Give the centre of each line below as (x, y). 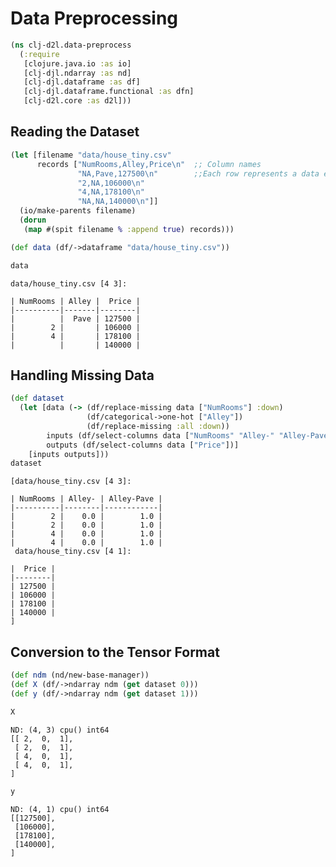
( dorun (33, 220)
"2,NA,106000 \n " (111, 183)
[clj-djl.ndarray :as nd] (77, 73)
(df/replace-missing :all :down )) (158, 426)
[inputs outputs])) (69, 454)
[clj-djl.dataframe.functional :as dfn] (109, 92)
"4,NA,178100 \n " (111, 192)
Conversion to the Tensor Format (115, 652)
